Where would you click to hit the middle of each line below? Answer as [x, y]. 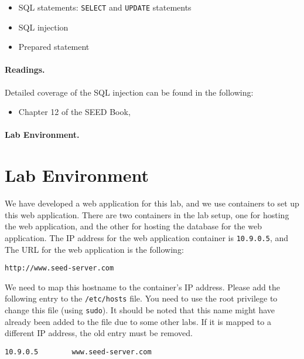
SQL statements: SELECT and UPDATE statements [105, 7]
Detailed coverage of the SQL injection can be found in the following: [129, 92]
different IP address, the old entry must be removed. [99, 333]
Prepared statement [54, 47]
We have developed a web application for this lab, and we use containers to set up [152, 203]
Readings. [25, 70]
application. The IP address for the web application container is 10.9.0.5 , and [147, 237]
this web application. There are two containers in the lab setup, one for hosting [147, 214]
